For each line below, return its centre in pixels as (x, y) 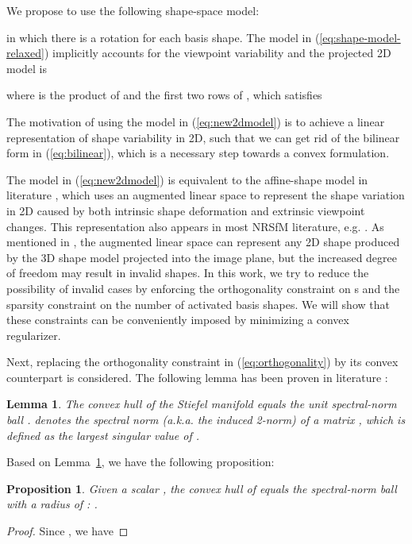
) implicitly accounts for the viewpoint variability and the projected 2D (218, 53)
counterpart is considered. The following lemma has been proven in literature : (197, 377)
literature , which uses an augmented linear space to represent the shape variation (206, 195)
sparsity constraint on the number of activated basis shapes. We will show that (198, 304)
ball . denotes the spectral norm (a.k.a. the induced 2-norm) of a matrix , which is (206, 420)
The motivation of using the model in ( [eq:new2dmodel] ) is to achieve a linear (196, 121)
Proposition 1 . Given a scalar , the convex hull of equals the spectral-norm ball (202, 488)
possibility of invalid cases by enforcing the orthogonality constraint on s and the (203, 288)
